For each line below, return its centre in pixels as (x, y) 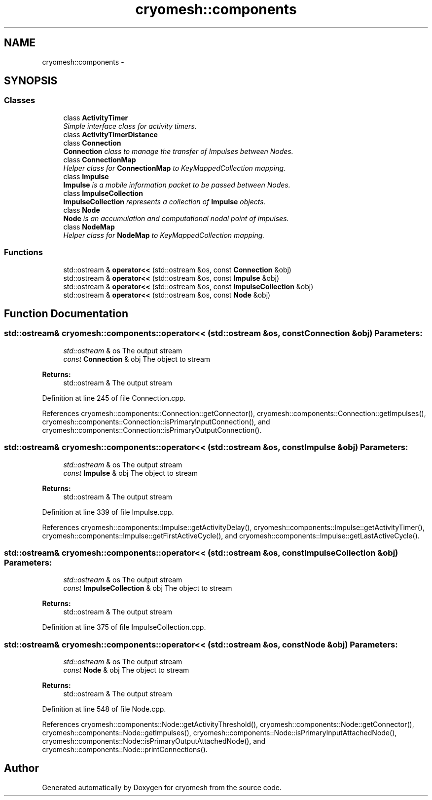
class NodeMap (89, 227)
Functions (23, 252)
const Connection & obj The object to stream (137, 359)
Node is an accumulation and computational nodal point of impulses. (176, 218)
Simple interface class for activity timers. (130, 126)
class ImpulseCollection (103, 193)
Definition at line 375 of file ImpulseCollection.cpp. (124, 627)
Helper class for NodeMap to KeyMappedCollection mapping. (164, 235)
